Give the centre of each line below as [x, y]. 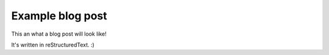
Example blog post [59, 16]
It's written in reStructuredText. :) [53, 45]
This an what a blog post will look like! [59, 34]
